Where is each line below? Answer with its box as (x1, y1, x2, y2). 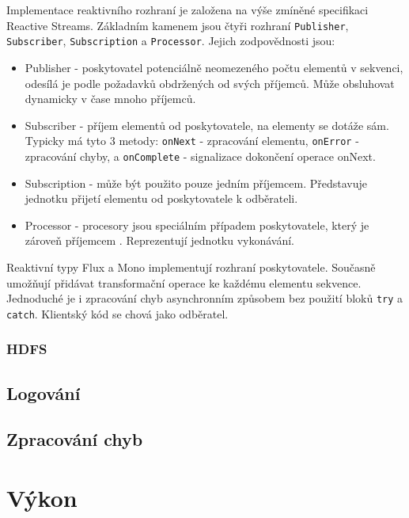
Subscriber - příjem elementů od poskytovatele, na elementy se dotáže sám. (25, 116, 389, 133)
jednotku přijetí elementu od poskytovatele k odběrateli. (25, 190, 298, 207)
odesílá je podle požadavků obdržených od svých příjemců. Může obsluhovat (25, 74, 395, 91)
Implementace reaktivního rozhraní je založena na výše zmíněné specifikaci (6, 2, 369, 17)
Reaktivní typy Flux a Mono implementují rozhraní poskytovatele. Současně (6, 258, 376, 275)
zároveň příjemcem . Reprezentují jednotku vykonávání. (25, 232, 295, 249)
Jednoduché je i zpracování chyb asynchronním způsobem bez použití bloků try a (6, 290, 403, 307)
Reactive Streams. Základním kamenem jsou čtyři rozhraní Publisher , (6, 17, 349, 33)
